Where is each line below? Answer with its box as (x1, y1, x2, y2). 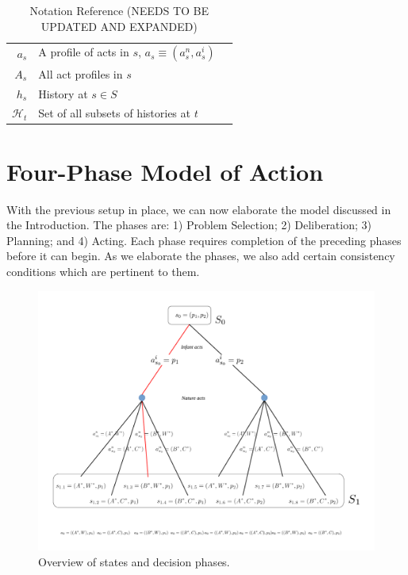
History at (38, 85, 88, 102)
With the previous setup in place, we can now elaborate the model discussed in (6, 201, 391, 217)
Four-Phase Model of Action (6, 155, 324, 187)
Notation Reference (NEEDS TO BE (29, 2, 210, 18)
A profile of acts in (38, 44, 129, 60)
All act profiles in (38, 65, 123, 82)
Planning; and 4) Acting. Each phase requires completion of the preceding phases (6, 232, 402, 248)
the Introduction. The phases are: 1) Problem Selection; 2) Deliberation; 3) (6, 217, 371, 233)
